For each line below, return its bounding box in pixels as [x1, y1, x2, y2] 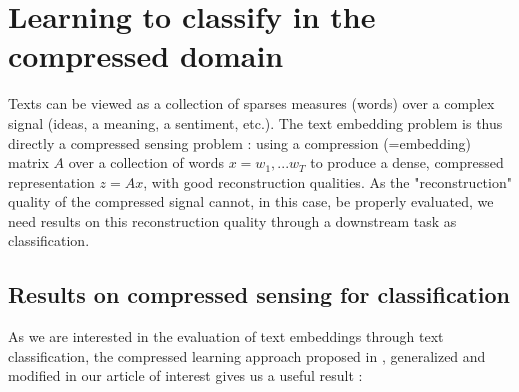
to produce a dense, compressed [310, 152, 504, 173]
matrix [8, 152, 49, 173]
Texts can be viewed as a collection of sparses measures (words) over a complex [8, 93, 495, 114]
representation [8, 171, 95, 192]
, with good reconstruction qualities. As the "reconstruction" [143, 171, 512, 192]
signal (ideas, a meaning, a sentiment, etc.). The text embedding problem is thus [8, 112, 503, 133]
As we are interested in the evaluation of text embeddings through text [8, 326, 444, 347]
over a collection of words [68, 152, 225, 173]
